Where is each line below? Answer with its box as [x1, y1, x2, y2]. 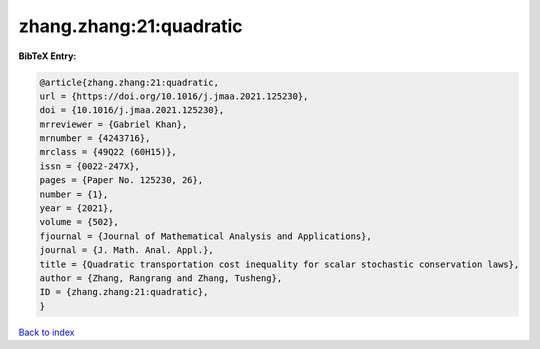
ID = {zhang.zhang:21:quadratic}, [39, 286, 209, 298]
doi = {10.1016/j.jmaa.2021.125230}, [39, 105, 225, 116]
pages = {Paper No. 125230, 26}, [39, 175, 204, 186]
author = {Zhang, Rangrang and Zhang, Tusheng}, [39, 273, 283, 284]
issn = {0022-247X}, [39, 160, 140, 172]
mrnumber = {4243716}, [39, 133, 151, 144]
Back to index [18, 326, 75, 338]
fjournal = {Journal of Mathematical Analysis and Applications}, [39, 230, 372, 242]
